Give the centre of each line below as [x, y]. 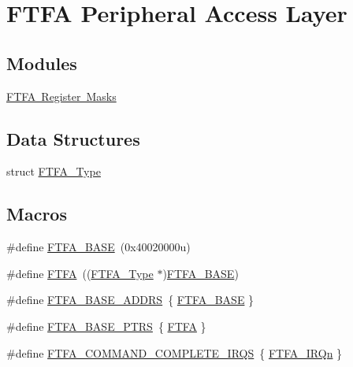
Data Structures [73, 138]
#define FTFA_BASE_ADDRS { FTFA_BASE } [130, 300]
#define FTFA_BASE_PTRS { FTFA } [106, 326]
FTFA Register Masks [61, 96]
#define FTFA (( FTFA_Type [80, 273]
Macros [37, 214]
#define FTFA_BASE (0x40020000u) [98, 247]
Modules [42, 63]
